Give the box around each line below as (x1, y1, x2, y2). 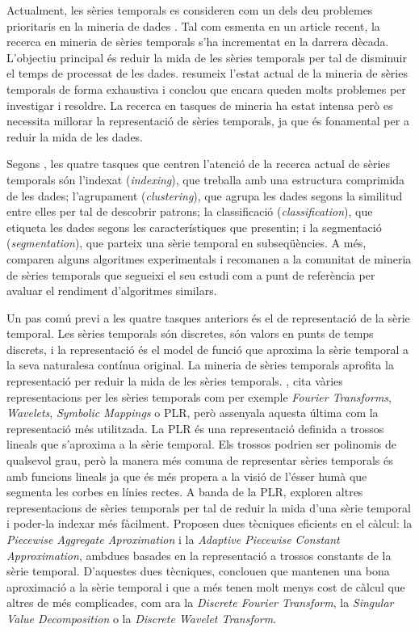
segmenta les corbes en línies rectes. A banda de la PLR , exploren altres (6, 483, 363, 500)
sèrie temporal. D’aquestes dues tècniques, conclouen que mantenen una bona (6, 562, 390, 579)
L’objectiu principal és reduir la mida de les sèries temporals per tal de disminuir (6, 48, 407, 65)
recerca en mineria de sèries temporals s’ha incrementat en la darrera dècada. (6, 33, 389, 50)
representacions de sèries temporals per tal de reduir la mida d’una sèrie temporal (6, 499, 411, 516)
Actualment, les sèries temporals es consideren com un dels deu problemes (6, 2, 373, 18)
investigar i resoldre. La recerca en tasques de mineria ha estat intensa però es (6, 96, 393, 113)
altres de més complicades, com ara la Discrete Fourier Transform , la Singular (6, 594, 394, 611)
